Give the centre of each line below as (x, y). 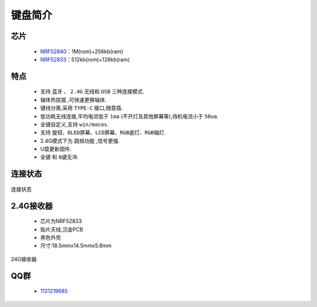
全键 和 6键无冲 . (60, 157)
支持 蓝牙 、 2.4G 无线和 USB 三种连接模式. (92, 91)
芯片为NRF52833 (61, 221)
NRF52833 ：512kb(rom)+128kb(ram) (85, 59)
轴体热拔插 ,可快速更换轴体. (73, 100)
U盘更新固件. (56, 149)
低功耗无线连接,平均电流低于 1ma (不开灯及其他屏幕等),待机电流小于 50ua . (129, 116)
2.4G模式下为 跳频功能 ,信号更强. (80, 141)
